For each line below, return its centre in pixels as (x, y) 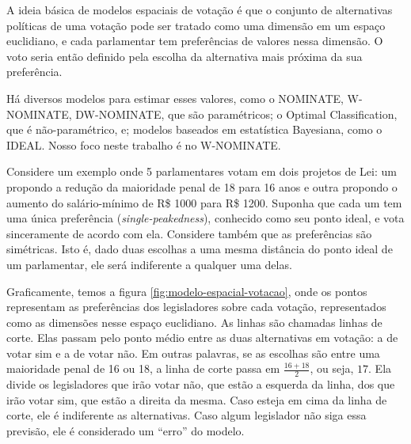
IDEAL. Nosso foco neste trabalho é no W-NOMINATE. (144, 144)
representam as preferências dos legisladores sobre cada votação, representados (196, 307)
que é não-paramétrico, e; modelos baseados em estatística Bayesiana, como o (194, 129)
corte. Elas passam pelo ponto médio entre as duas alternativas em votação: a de (202, 338)
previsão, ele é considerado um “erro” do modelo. (126, 431)
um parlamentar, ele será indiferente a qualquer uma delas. (149, 264)
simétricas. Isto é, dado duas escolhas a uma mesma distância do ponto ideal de (200, 249)
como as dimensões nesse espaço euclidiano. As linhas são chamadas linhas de (194, 322)
